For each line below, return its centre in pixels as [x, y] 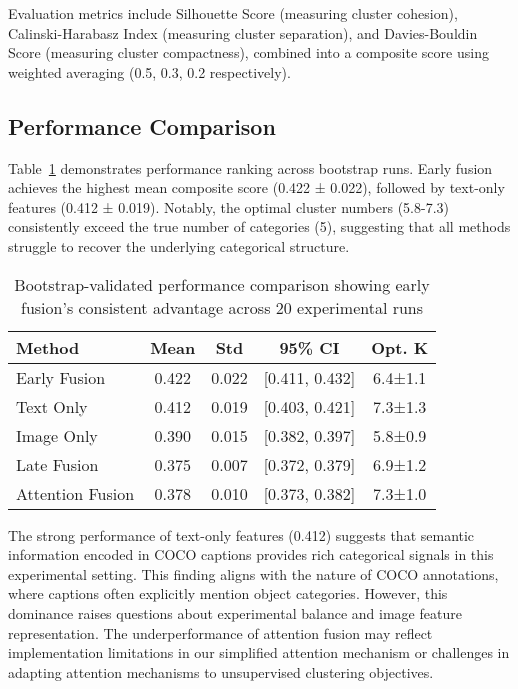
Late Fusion [57, 464]
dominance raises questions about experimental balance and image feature [235, 612]
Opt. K [400, 347]
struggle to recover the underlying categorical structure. [179, 245]
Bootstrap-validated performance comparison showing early [222, 284]
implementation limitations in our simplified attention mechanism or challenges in [259, 652]
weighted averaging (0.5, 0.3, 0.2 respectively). [149, 71]
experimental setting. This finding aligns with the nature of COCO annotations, [253, 573]
